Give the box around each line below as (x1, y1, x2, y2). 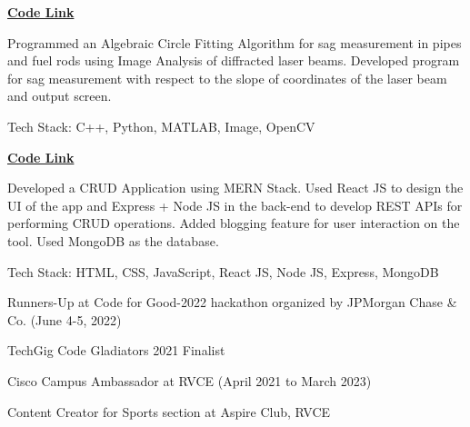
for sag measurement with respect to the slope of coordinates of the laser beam (7, 68, 447, 87)
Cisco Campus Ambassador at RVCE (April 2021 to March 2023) (7, 371, 372, 390)
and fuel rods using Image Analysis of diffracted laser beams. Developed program (7, 51, 460, 70)
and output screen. (7, 86, 112, 105)
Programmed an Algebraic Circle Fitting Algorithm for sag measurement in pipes (7, 33, 462, 52)
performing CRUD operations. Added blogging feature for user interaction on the (7, 213, 460, 233)
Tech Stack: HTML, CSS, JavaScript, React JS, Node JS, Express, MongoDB (7, 262, 439, 281)
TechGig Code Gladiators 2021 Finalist (7, 341, 225, 360)
